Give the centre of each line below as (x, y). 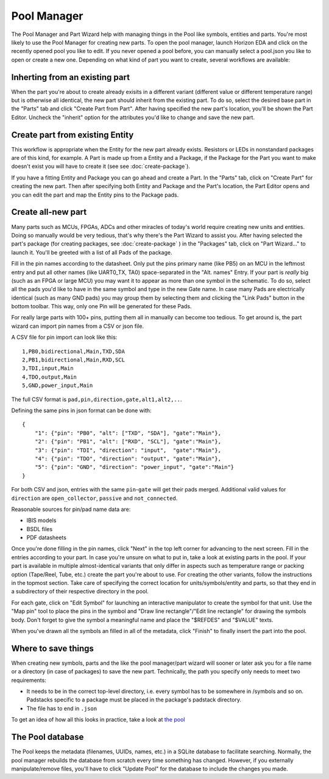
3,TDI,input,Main (48, 368)
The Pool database (48, 737)
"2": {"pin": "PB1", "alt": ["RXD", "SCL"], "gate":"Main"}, (128, 442)
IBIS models (41, 520)
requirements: (29, 680)
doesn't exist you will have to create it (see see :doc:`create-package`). (101, 166)
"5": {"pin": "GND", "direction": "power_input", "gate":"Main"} (134, 467)
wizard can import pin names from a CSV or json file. (78, 326)
